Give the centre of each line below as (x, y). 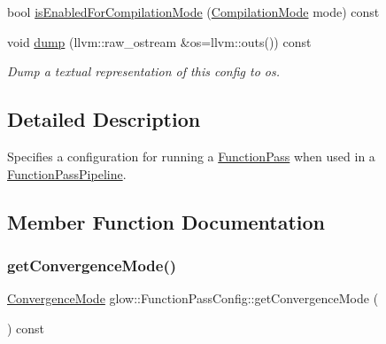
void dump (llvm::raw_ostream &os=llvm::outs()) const (159, 41)
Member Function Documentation (166, 221)
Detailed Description (104, 119)
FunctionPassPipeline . (67, 173)
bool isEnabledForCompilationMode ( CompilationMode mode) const (193, 12)
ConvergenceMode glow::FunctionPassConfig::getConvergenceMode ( (193, 298)
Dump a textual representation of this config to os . (143, 71)
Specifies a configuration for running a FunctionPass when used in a (191, 156)
